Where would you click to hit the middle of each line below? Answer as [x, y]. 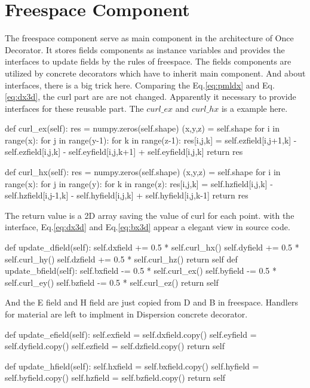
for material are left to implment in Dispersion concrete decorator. [126, 314]
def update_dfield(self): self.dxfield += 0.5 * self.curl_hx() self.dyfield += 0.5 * [152, 247]
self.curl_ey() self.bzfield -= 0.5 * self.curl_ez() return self [112, 282]
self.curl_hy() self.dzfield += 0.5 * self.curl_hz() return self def [121, 259]
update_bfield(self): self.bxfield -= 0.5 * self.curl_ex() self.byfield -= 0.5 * [141, 271]
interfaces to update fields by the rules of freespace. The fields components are [148, 61]
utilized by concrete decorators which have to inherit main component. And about [155, 73]
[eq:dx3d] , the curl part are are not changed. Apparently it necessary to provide [151, 97]
